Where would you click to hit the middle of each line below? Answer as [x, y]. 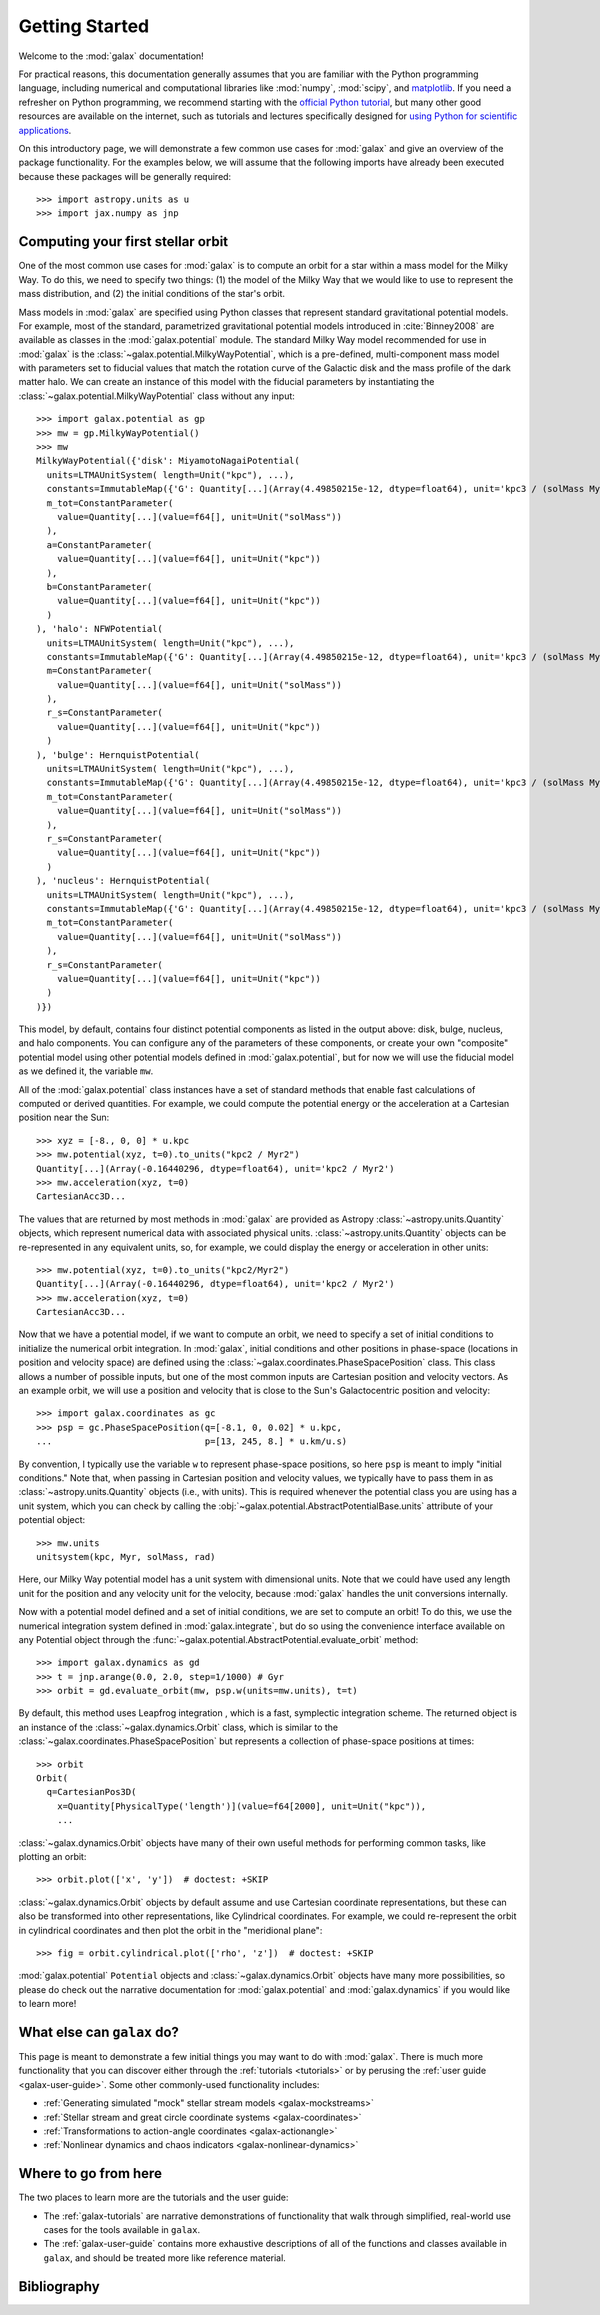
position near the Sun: [64, 1117]
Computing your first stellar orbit [123, 241]
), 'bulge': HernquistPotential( [118, 754]
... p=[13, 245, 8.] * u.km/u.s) [192, 1441]
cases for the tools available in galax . [121, 2230]
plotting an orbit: [52, 1856]
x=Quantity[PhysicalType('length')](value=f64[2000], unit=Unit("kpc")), [241, 1806]
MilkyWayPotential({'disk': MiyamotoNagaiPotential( [168, 461]
